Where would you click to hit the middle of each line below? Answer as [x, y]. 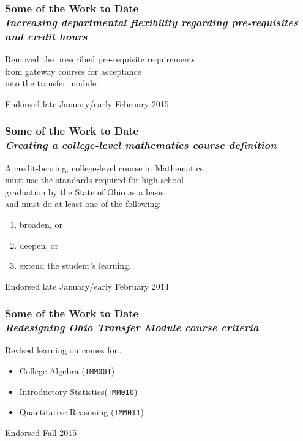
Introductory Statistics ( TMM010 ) [78, 391]
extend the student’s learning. [75, 266]
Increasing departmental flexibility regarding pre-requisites [151, 22]
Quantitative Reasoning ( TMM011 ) [81, 412]
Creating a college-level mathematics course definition [141, 145]
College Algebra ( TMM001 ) [67, 371]
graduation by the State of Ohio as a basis [84, 191]
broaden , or [41, 224]
